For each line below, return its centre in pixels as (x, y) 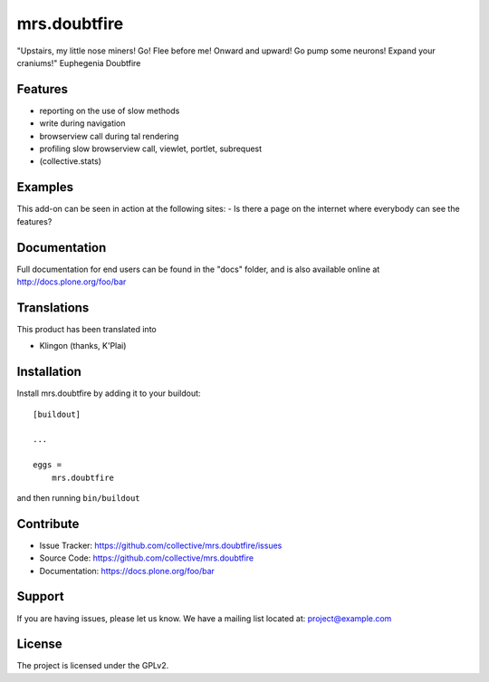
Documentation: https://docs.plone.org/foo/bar (127, 571)
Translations (53, 307)
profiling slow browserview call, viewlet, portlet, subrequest (151, 149)
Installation (49, 372)
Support (40, 596)
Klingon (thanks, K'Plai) (83, 346)
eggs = (48, 465)
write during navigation (82, 123)
